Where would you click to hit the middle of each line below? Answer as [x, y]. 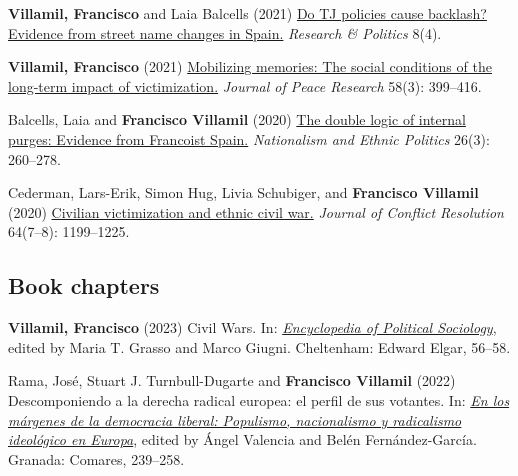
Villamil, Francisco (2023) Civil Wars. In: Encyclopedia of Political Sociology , [252, 327]
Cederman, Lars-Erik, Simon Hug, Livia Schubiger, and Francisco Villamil [243, 192]
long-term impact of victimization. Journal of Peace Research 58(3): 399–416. [245, 85]
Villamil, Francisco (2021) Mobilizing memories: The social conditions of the [250, 66]
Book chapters [84, 285]
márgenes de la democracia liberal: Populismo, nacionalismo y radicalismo [235, 419]
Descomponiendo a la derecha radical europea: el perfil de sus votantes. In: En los [259, 399]
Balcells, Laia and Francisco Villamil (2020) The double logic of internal [237, 119]
